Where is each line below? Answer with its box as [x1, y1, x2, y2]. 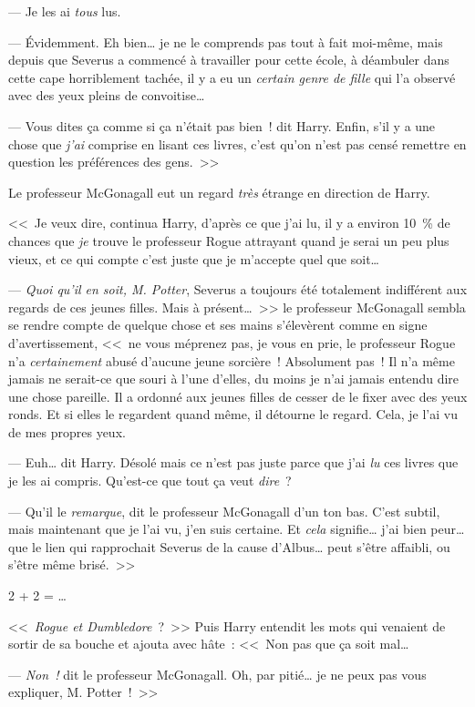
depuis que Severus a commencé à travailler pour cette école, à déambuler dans [8, 50, 449, 69]
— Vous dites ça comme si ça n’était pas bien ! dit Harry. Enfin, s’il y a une [8, 116, 436, 135]
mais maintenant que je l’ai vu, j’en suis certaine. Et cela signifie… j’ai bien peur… [8, 519, 465, 538]
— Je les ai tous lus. [8, 2, 121, 20]
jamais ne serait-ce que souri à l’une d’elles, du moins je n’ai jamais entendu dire [8, 369, 460, 388]
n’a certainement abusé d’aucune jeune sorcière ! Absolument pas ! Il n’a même [8, 351, 455, 370]
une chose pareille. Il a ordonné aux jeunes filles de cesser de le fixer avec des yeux [8, 386, 468, 405]
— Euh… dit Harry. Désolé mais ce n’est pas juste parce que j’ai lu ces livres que [8, 453, 459, 472]
